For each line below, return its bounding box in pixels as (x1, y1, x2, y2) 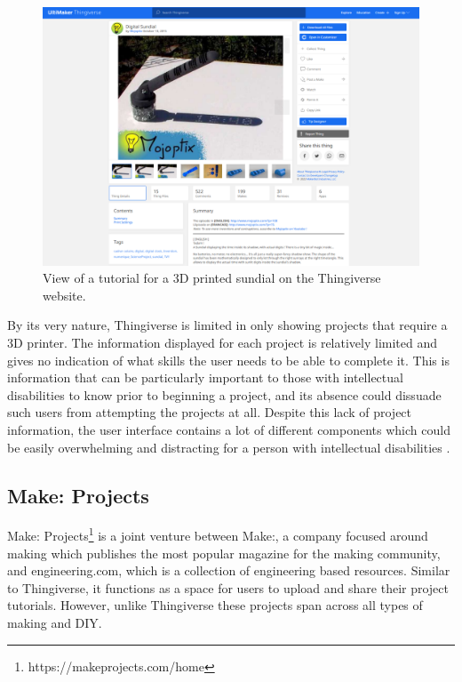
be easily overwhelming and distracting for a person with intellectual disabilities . (7, 437, 450, 456)
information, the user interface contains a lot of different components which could (7, 421, 450, 439)
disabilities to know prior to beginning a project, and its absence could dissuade (7, 385, 442, 404)
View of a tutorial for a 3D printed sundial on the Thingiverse (43, 269, 381, 287)
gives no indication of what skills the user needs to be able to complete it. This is (7, 350, 450, 369)
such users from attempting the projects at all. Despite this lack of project (7, 403, 412, 421)
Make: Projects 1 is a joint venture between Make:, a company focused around (7, 524, 428, 545)
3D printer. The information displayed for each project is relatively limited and (7, 333, 438, 352)
